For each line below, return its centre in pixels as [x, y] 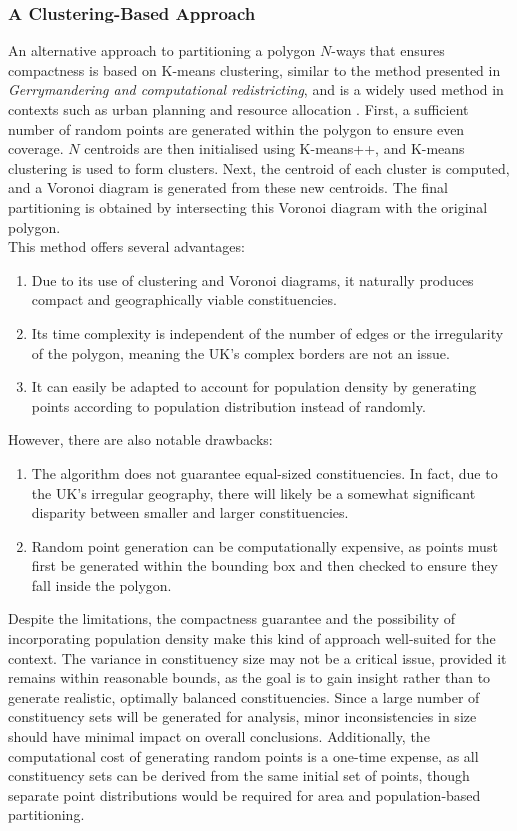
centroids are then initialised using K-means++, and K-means [274, 148]
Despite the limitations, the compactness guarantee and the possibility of [232, 618]
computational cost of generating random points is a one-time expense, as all [243, 755]
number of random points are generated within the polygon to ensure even [236, 128]
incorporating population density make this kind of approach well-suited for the [252, 638]
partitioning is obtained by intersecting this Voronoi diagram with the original [248, 206]
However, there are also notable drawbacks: [140, 439]
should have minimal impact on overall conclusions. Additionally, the [219, 736]
